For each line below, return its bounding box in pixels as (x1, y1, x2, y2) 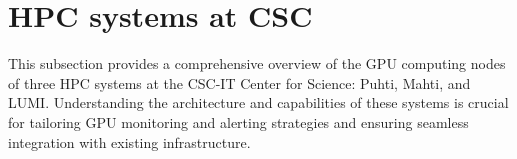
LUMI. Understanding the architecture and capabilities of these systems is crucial (8, 92, 509, 113)
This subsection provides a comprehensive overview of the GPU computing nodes (8, 53, 506, 74)
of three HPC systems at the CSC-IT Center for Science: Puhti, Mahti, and (8, 72, 471, 93)
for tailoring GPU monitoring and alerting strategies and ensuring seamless (8, 111, 469, 132)
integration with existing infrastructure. (8, 131, 251, 152)
